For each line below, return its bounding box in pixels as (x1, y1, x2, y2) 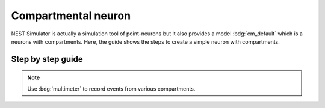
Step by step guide (11, 54, 84, 64)
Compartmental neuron (11, 9, 131, 22)
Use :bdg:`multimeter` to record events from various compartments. (27, 85, 196, 92)
